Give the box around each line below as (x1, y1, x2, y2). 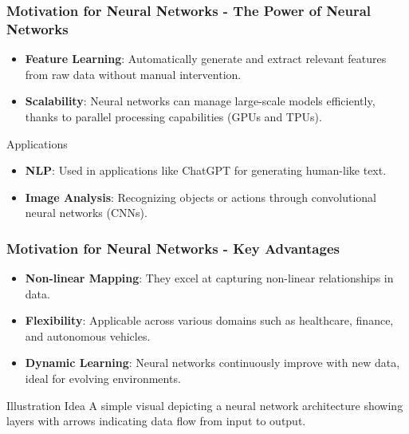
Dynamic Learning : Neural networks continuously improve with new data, (25, 354, 400, 371)
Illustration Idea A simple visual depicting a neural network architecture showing (6, 397, 403, 413)
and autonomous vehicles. (25, 327, 151, 344)
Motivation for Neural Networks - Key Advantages (6, 238, 340, 258)
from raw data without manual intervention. (25, 65, 242, 82)
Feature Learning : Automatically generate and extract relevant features (25, 50, 387, 67)
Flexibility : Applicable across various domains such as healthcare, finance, (25, 312, 394, 329)
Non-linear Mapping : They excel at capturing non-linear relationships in (25, 270, 394, 286)
